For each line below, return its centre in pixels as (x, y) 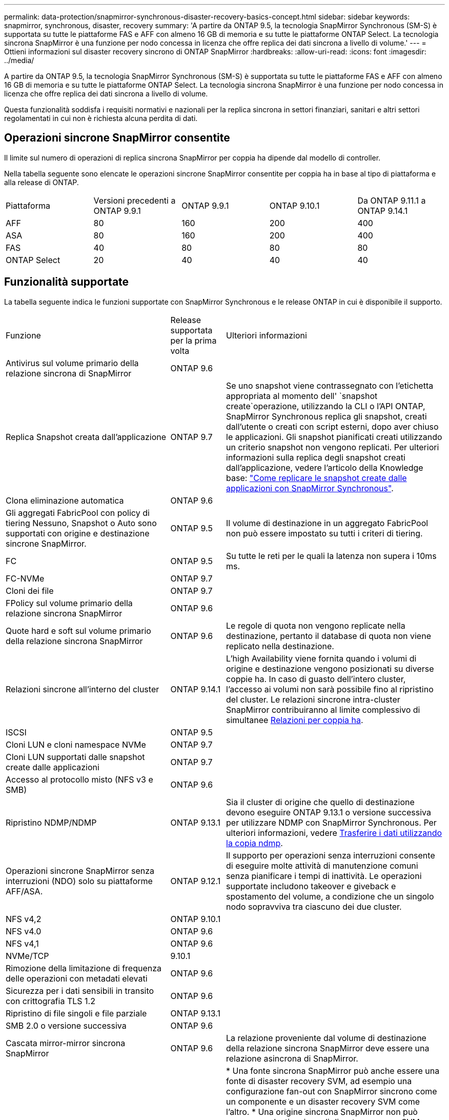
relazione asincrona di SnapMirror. (292, 1058)
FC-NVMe (25, 578)
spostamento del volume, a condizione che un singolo (330, 896)
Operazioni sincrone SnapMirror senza (80, 871)
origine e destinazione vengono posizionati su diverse (330, 668)
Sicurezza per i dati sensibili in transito (80, 991)
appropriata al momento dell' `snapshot (302, 396)
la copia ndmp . (254, 843)
